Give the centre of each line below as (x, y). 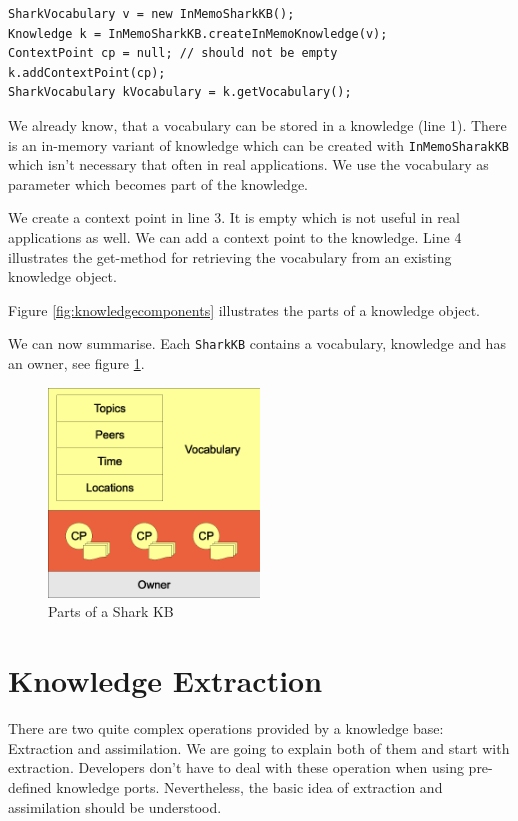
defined (30, 786)
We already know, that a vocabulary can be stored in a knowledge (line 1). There (257, 124)
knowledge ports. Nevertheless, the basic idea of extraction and (249, 786)
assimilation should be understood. (115, 806)
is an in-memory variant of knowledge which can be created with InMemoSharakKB (258, 144)
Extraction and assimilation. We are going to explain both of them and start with (259, 747)
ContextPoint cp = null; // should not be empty (173, 53)
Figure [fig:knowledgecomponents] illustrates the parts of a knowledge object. (244, 309)
